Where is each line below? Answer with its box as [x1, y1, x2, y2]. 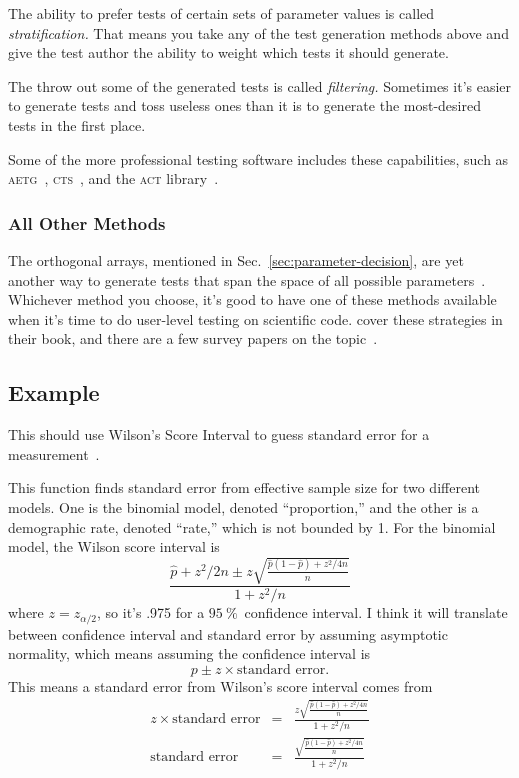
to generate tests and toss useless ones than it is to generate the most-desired [8, 95, 481, 116]
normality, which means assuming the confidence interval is [8, 643, 371, 664]
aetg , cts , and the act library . [8, 168, 219, 189]
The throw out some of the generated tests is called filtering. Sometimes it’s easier [8, 75, 512, 96]
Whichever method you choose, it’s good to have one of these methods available [8, 289, 497, 310]
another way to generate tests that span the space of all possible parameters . [8, 269, 486, 290]
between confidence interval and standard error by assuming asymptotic [8, 623, 448, 644]
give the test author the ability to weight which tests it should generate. [8, 42, 449, 63]
